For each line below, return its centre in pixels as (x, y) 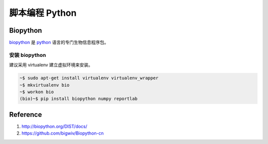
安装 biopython (28, 55)
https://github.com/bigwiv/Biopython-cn (63, 133)
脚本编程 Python (43, 13)
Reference (26, 115)
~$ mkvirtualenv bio (44, 85)
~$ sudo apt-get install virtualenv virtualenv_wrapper (89, 78)
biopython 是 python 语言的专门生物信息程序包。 (59, 43)
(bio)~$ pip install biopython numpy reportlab (78, 99)
